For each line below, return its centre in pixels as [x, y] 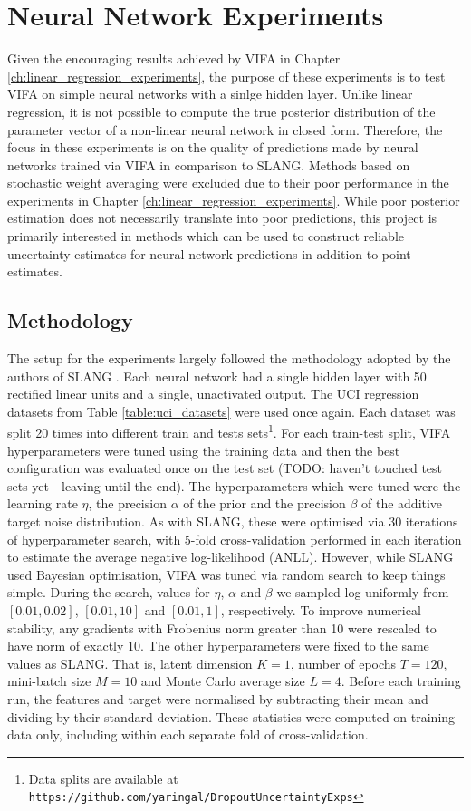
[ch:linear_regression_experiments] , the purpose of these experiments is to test [226, 76]
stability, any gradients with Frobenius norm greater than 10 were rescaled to [222, 628]
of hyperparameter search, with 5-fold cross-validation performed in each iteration [235, 539]
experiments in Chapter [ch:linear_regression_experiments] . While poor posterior [234, 200]
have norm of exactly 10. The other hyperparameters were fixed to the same [218, 646]
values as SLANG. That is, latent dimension [130, 663]
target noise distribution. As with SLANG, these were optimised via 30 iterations [233, 521]
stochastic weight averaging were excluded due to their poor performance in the [228, 183]
